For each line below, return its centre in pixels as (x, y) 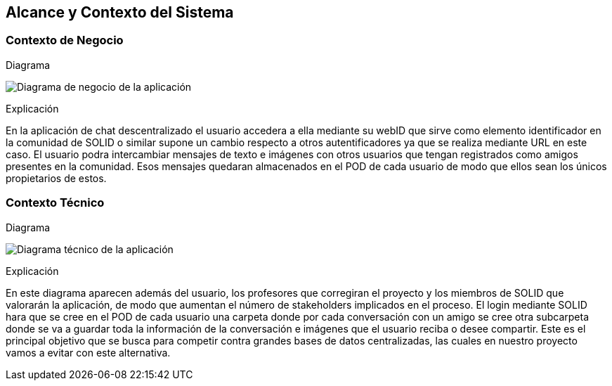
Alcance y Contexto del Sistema (120, 12)
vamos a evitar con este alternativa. (88, 352)
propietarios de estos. (56, 178)
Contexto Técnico (55, 203)
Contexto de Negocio (65, 40)
